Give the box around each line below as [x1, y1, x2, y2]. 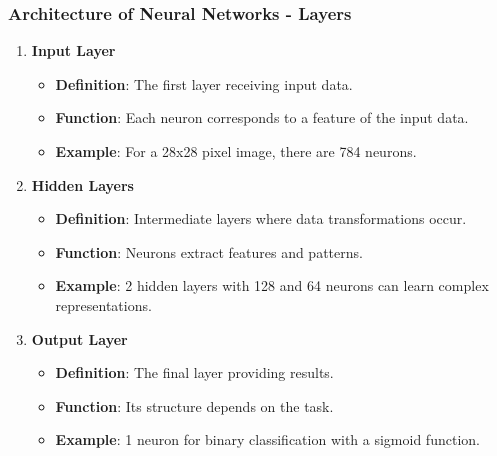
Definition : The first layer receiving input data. [55, 73, 353, 94]
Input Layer [31, 40, 116, 61]
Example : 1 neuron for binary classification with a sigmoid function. [55, 429, 480, 450]
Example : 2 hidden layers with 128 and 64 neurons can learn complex [55, 275, 489, 296]
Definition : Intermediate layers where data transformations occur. [55, 208, 467, 229]
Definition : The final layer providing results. [55, 362, 334, 383]
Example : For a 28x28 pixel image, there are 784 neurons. [55, 141, 417, 161]
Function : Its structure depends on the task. [55, 395, 334, 416]
